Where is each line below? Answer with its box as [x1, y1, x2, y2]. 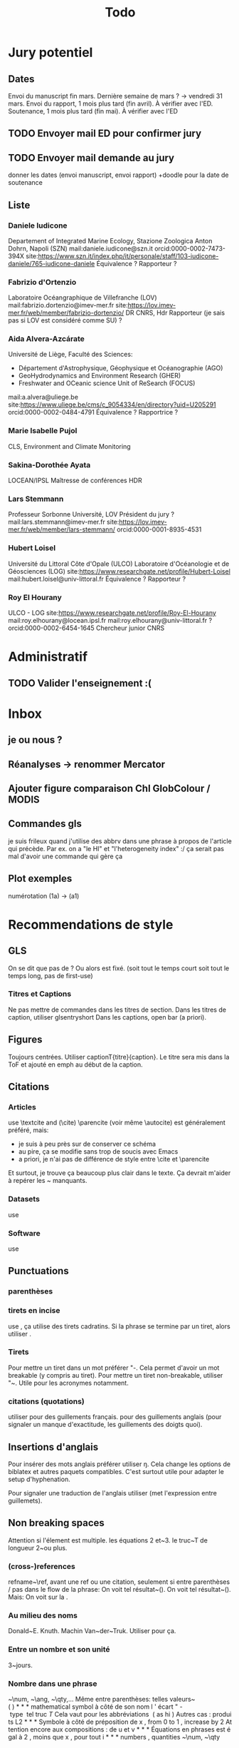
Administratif [8, 649, 88, 665]
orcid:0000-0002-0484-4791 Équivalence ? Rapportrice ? [8, 408, 179, 417]
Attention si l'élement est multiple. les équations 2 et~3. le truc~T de [8, 1535, 208, 1545]
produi [212, 1709, 232, 1718]
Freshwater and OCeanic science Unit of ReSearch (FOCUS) [18, 379, 196, 387]
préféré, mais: [8, 1126, 49, 1134]
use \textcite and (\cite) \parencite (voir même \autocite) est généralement [8, 1118, 226, 1127]
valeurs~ [169, 1694, 196, 1703]
